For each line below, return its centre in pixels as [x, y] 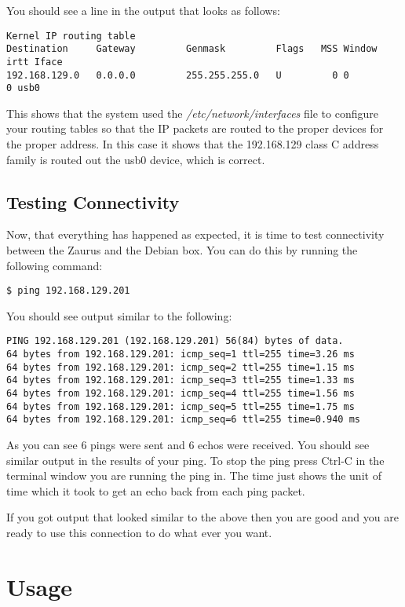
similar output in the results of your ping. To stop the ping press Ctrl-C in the [195, 460]
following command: [55, 265]
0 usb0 [23, 88]
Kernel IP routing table [71, 36]
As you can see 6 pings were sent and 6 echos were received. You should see [188, 445]
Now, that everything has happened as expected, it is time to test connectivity [195, 234]
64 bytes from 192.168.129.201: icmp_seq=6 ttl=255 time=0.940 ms [184, 420]
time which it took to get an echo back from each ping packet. [156, 490]
